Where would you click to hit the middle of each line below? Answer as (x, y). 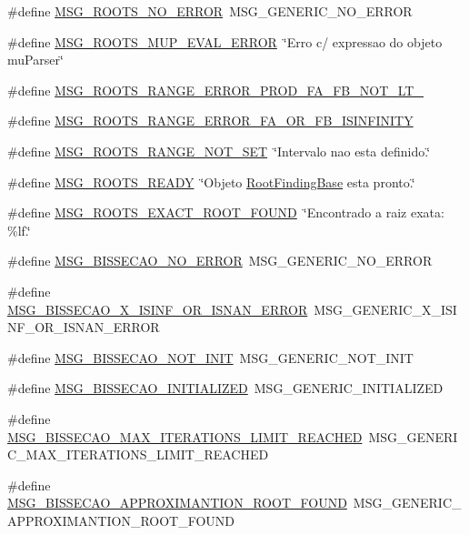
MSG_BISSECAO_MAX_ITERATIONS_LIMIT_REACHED (185, 436)
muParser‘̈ (35, 60)
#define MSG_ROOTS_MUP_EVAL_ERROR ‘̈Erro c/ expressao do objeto (225, 41)
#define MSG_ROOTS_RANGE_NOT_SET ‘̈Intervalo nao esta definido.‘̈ (219, 151)
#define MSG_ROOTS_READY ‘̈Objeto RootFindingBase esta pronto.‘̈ (211, 182)
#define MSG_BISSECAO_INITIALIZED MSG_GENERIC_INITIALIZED (225, 388)
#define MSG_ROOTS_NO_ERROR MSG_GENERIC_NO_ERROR (210, 11)
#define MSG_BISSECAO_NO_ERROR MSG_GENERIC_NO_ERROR (220, 261)
